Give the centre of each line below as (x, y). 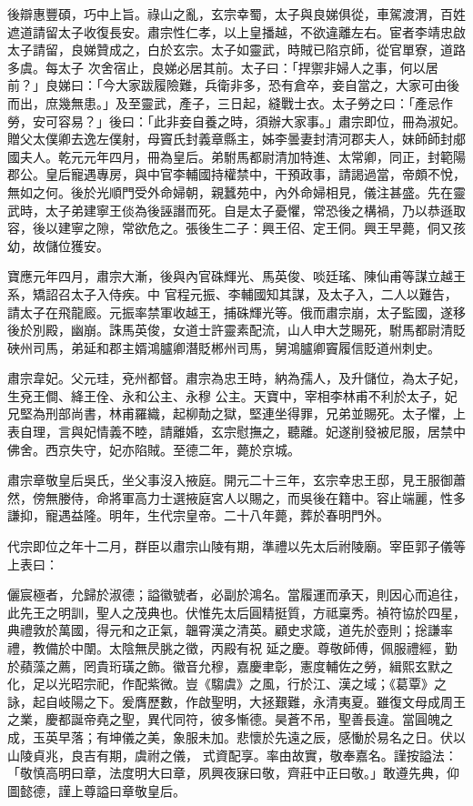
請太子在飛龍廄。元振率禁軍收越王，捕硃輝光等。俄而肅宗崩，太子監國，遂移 (236, 312)
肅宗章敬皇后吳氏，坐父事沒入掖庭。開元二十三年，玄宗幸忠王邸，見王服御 (230, 480)
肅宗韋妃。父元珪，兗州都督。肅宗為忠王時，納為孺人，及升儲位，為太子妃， (236, 378)
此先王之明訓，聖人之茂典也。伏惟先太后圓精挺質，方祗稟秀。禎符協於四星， (236, 612)
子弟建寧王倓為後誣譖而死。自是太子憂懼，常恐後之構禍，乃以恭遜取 (262, 210)
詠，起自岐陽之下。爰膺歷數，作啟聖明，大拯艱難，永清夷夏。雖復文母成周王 (236, 701)
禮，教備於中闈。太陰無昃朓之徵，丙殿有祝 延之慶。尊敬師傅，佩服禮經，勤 (232, 648)
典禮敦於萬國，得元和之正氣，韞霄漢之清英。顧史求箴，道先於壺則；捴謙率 (230, 630)
